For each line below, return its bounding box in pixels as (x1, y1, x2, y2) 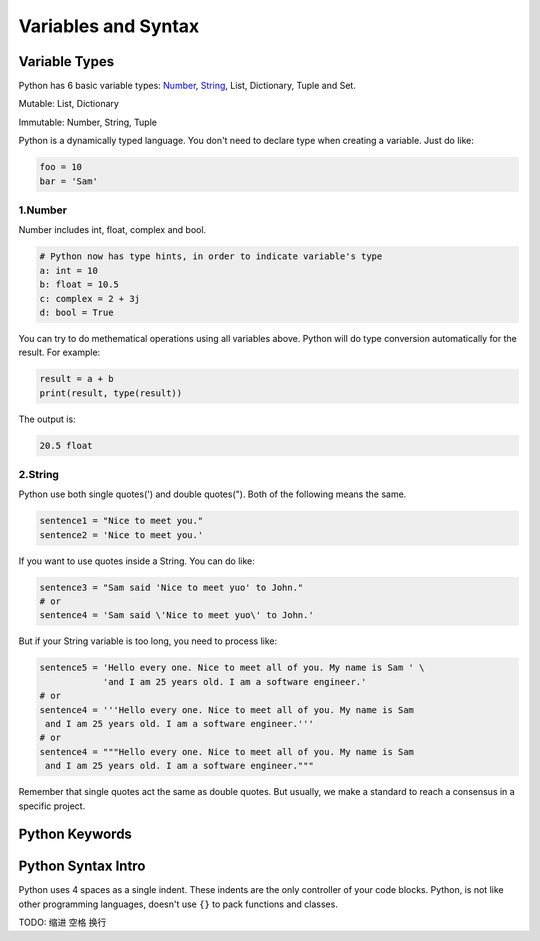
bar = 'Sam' (39, 175, 99, 187)
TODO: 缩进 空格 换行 (18, 916, 107, 929)
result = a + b (39, 373, 114, 385)
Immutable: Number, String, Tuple (18, 116, 157, 128)
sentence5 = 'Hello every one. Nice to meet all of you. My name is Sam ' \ (39, 662, 425, 674)
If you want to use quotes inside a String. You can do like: (18, 555, 255, 567)
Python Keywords (18, 826, 132, 843)
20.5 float (39, 440, 93, 451)
